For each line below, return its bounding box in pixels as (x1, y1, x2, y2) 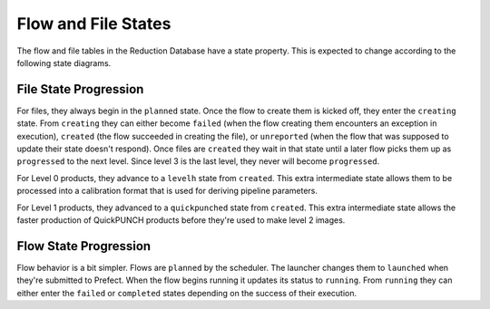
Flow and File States (16, 14, 171, 34)
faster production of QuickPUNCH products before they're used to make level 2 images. (16, 214, 346, 226)
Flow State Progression (16, 238, 152, 254)
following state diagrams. (16, 57, 112, 68)
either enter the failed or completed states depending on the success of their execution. (16, 287, 358, 298)
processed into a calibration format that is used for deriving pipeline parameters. (16, 186, 318, 197)
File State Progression (16, 82, 144, 97)
